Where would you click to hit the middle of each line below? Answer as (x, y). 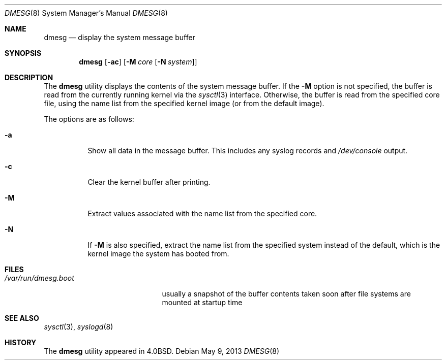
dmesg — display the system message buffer (120, 37)
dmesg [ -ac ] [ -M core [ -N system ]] (138, 62)
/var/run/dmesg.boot (39, 278)
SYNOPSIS (23, 53)
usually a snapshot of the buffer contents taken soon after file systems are (286, 294)
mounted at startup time (202, 302)
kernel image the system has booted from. (158, 254)
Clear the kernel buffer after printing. (149, 182)
